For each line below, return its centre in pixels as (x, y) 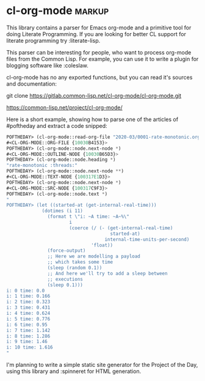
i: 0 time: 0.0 (26, 290)
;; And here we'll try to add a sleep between (107, 273)
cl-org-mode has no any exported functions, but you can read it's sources (99, 77)
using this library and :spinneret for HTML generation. (74, 371)
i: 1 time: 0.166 (28, 296)
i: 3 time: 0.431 (28, 308)
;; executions (65, 279)
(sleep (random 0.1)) (75, 268)
